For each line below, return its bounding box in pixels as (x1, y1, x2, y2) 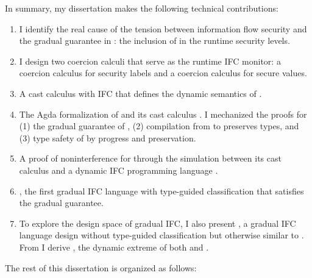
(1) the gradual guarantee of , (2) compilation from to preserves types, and (19, 119, 299, 132)
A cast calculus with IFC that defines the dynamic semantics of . (19, 87, 262, 99)
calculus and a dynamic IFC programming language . (19, 163, 218, 176)
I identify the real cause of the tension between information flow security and (19, 22, 307, 35)
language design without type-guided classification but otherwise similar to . (19, 229, 304, 241)
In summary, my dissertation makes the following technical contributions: (5, 2, 278, 14)
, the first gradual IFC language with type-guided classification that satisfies (19, 184, 304, 197)
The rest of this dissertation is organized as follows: (5, 261, 197, 274)
